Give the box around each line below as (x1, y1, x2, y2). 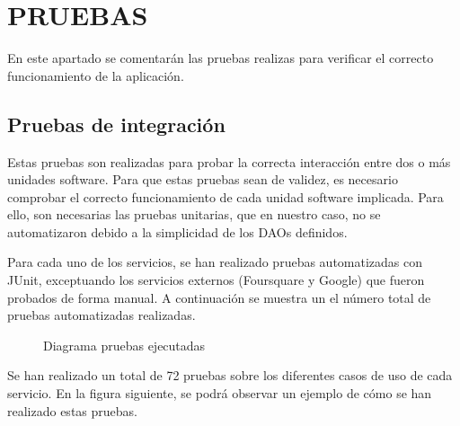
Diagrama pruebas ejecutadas (43, 335, 206, 354)
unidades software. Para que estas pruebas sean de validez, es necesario (7, 170, 398, 189)
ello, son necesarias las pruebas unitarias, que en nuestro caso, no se (7, 205, 381, 224)
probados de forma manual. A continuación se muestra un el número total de (7, 288, 431, 306)
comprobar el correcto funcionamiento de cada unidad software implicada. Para (7, 187, 444, 206)
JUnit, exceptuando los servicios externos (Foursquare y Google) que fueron (7, 271, 425, 289)
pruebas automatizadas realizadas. (7, 306, 196, 324)
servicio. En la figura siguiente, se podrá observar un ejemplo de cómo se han (7, 384, 432, 403)
